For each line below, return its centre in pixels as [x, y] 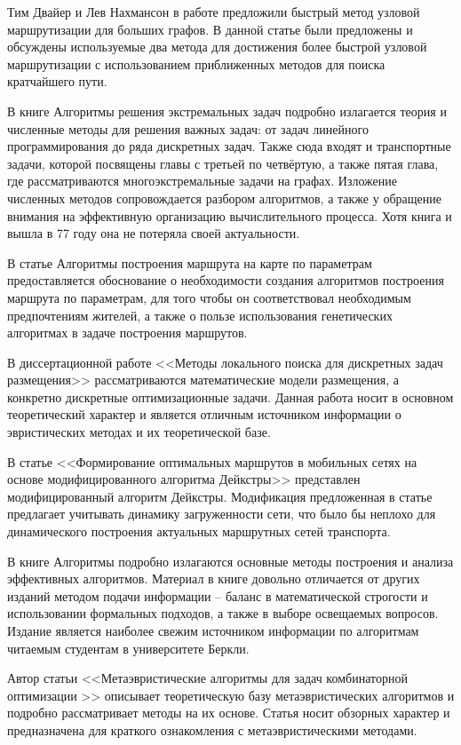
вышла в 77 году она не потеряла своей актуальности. [154, 233]
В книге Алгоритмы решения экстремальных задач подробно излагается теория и [227, 111]
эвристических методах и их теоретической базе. [139, 432]
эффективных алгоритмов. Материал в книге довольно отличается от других [214, 579]
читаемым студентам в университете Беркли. [128, 648]
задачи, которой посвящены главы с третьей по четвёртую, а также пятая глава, [223, 163]
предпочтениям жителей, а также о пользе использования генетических [200, 315]
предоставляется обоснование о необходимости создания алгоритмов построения [226, 280]
